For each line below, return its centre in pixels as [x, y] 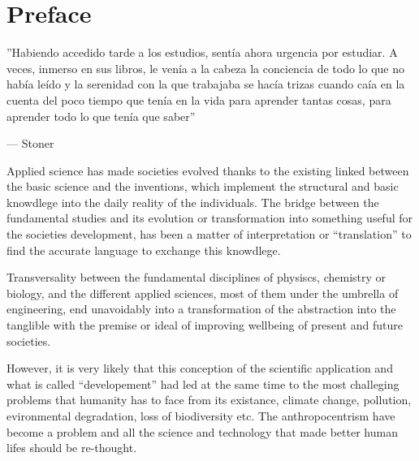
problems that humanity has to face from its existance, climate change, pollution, [209, 400]
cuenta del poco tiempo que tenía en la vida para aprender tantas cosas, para [199, 99]
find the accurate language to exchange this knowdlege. [144, 250]
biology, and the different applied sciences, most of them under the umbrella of [203, 293]
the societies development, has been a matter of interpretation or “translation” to [209, 234]
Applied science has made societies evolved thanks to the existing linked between [208, 170]
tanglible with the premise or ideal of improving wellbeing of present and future [205, 325]
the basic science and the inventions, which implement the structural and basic [203, 186]
